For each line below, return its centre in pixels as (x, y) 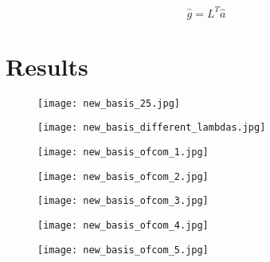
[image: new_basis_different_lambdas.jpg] (152, 128)
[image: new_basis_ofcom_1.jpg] (123, 152)
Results (47, 66)
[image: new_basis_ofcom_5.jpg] (123, 250)
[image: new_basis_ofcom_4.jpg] (123, 225)
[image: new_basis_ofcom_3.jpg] (123, 201)
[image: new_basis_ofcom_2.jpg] (123, 176)
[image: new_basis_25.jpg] (109, 103)
